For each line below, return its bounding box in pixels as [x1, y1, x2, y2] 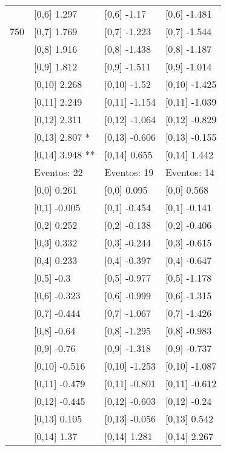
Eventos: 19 [104, 165, 154, 179]
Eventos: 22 [34, 165, 83, 179]
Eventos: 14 [165, 165, 214, 179]
